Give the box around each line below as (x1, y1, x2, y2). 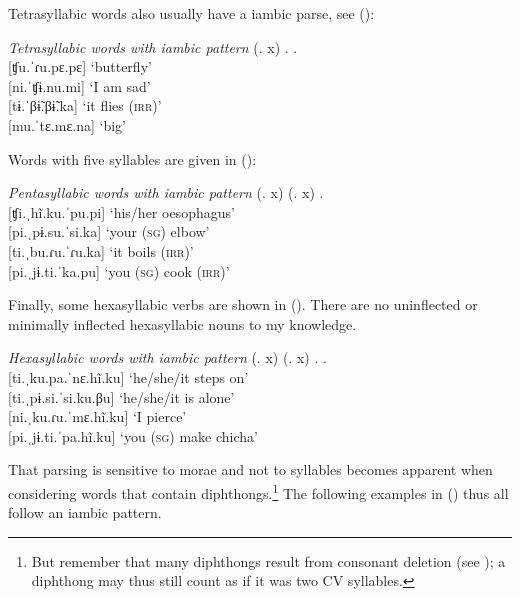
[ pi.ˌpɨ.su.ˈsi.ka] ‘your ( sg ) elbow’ (8, 221, 210, 242)
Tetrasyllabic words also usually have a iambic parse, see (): (8, 3, 375, 23)
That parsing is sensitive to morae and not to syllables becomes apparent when (8, 459, 493, 480)
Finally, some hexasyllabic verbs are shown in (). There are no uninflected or (8, 294, 478, 315)
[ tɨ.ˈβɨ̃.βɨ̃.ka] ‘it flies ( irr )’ (8, 95, 162, 116)
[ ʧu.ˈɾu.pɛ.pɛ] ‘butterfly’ (8, 56, 152, 77)
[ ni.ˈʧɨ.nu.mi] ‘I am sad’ (8, 75, 151, 96)
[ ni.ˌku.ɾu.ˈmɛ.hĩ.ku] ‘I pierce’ (8, 406, 187, 427)
